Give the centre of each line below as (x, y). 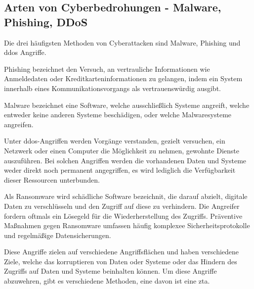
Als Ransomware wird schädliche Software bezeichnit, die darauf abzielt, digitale (126, 196)
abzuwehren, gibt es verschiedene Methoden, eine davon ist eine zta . (107, 281)
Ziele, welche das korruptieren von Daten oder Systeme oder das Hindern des (121, 261)
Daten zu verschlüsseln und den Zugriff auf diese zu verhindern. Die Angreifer (122, 206)
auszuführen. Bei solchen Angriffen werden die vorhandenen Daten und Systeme (125, 160)
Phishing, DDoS (46, 22)
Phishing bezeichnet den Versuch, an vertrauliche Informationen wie (107, 69)
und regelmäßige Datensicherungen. (58, 235)
